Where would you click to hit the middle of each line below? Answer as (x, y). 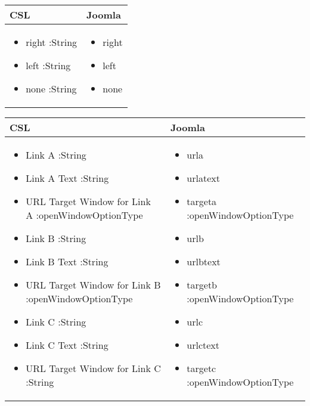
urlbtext (204, 261)
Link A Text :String (67, 178)
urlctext (203, 345)
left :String (48, 65)
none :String (51, 89)
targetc (201, 368)
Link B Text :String (67, 261)
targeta (202, 201)
